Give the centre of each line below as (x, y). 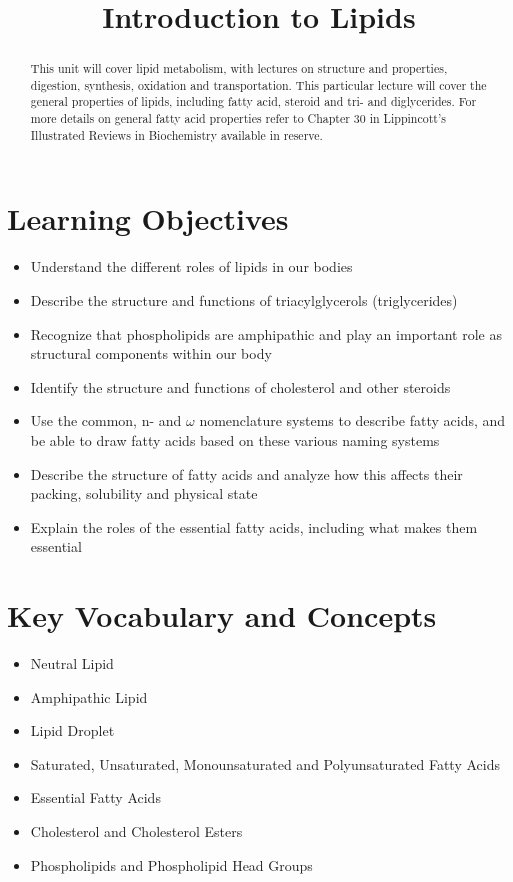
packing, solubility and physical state (144, 493)
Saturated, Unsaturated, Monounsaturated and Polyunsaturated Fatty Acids (265, 763)
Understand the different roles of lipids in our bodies (191, 266)
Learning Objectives (148, 218)
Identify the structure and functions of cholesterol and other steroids (240, 386)
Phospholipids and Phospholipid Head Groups (171, 864)
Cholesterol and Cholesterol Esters (136, 831)
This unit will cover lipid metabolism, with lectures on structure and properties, (239, 68)
